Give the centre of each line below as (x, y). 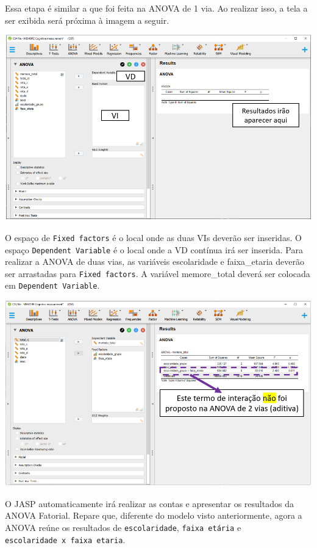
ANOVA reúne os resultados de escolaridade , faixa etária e (123, 527)
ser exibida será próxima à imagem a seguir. (87, 20)
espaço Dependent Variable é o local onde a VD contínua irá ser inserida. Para (154, 249)
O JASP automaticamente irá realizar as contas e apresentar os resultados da (149, 503)
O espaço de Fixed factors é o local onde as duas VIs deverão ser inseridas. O (153, 237)
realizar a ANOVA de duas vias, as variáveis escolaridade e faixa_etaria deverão (155, 261)
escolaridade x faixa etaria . (65, 539)
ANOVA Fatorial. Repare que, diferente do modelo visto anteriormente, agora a (154, 515)
